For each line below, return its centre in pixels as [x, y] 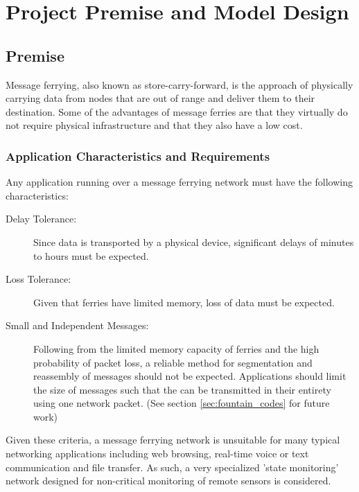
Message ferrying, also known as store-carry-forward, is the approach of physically [179, 84]
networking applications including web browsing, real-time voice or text [157, 454]
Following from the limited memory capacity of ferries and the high [176, 348]
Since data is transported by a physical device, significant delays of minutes [194, 241]
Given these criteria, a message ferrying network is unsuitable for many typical [173, 440]
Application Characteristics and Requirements [138, 156]
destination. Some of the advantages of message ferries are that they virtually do [177, 111]
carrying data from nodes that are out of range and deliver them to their [160, 98]
